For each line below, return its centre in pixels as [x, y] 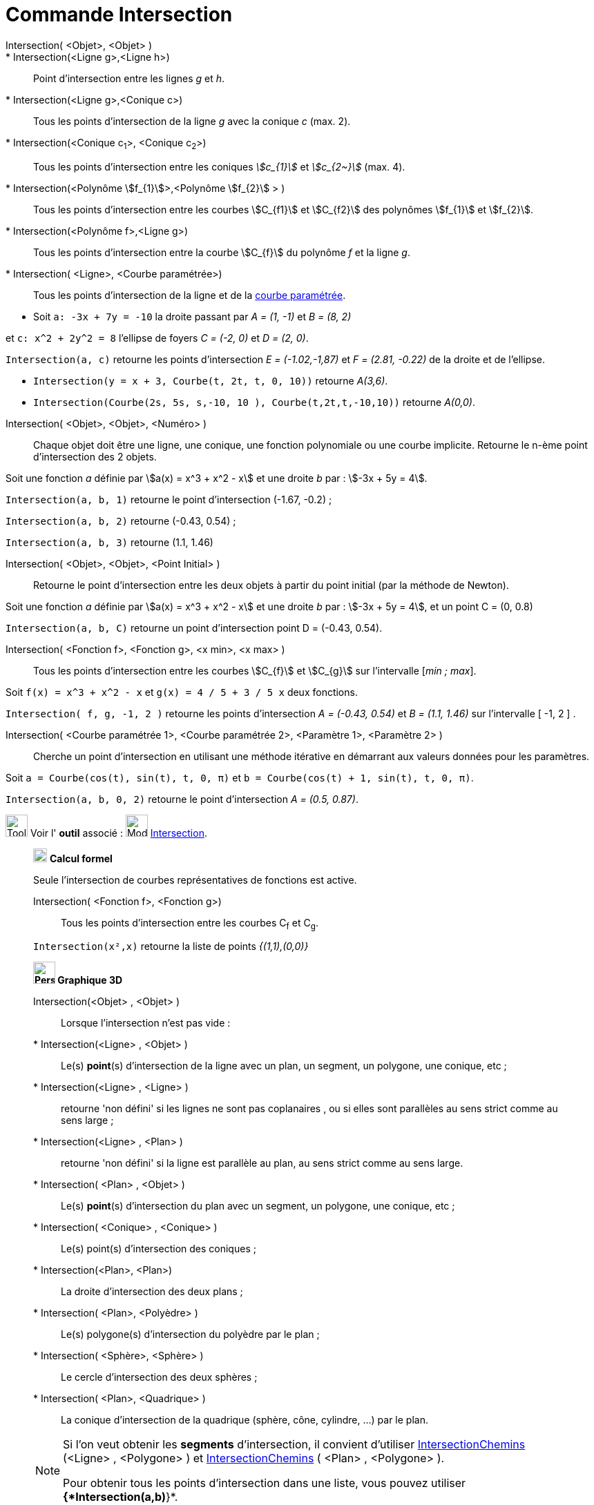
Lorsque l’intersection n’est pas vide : [146, 1023]
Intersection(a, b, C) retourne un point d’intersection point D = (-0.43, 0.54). [194, 628]
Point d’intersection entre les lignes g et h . [129, 78]
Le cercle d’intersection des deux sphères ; [159, 1377]
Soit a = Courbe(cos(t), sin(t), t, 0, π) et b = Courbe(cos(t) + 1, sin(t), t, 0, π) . [240, 777]
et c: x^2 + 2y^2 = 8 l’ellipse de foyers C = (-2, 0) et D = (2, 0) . [157, 338]
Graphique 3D [90, 980]
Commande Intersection [119, 14]
